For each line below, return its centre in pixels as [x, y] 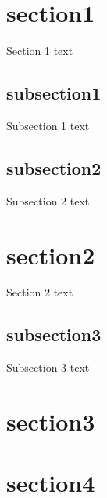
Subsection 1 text [48, 125]
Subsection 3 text [48, 367]
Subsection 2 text [48, 200]
